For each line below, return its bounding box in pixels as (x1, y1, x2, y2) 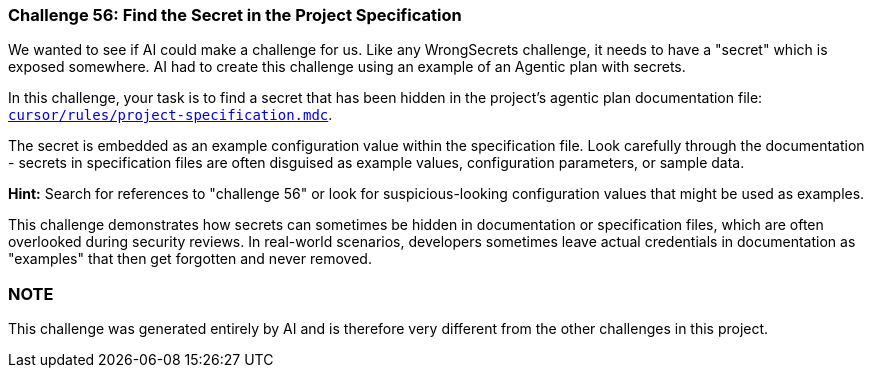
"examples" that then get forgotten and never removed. (8, 250, 372, 268)
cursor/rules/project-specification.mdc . (8, 106, 333, 124)
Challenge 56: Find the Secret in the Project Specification (8, 5, 462, 25)
